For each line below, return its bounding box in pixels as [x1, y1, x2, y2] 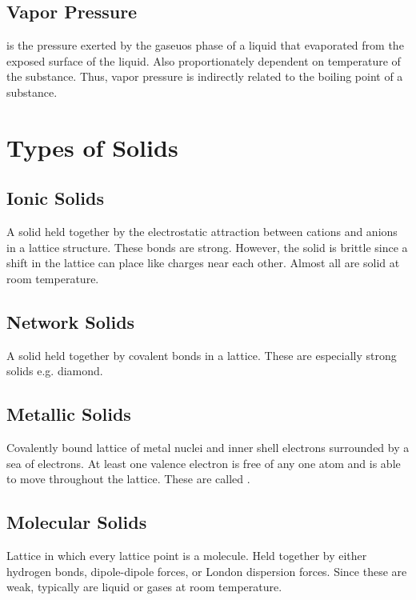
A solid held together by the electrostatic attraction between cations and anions [6, 223, 398, 240]
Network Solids [6, 309, 135, 334]
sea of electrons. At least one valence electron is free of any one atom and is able [6, 454, 401, 471]
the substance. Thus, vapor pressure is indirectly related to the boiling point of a [6, 68, 403, 85]
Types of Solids [6, 130, 178, 163]
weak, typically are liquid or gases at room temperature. [6, 578, 282, 595]
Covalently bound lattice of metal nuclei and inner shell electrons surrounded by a [6, 439, 410, 456]
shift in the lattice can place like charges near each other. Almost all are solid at [6, 254, 400, 271]
